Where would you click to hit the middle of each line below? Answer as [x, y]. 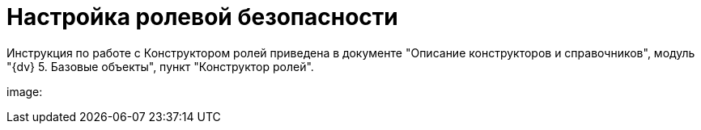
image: [25, 91]
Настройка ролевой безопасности [202, 17]
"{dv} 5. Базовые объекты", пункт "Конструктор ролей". [160, 66]
